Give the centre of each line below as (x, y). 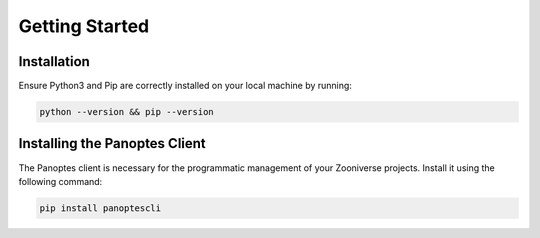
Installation (54, 61)
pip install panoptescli (100, 208)
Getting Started (84, 26)
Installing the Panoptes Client (112, 143)
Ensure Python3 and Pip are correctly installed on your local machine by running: (185, 86)
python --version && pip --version (126, 112)
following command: (60, 181)
